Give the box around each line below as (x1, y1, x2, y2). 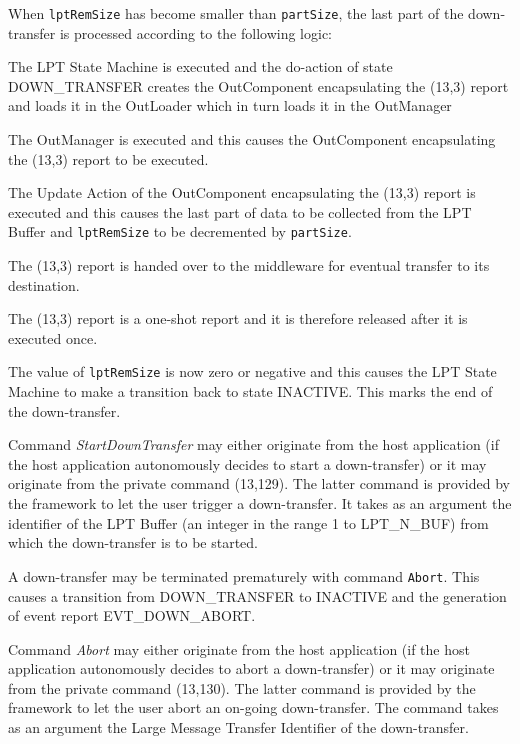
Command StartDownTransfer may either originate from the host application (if (8, 434, 499, 455)
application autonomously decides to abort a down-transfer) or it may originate (8, 658, 495, 679)
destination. (8, 274, 80, 295)
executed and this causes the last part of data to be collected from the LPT (8, 201, 472, 222)
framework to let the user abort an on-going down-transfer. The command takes (8, 697, 499, 718)
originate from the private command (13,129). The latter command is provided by (8, 473, 510, 494)
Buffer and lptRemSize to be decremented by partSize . (8, 221, 352, 242)
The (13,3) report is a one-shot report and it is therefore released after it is (8, 308, 468, 329)
